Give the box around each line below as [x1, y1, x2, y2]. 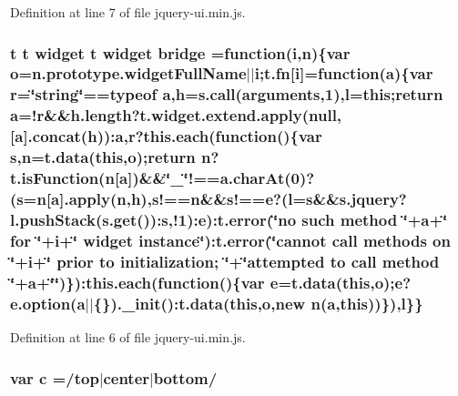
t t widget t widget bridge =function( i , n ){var [10, 41, 351, 64]
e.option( [10, 291, 77, 314]
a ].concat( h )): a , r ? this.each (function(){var [15, 125, 322, 147]
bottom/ [153, 366, 218, 389]
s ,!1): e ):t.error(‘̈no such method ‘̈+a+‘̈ [161, 208, 448, 230]
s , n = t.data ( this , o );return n [10, 146, 211, 168]
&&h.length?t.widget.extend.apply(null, [44, 104, 342, 127]
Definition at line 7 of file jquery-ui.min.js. [10, 3, 246, 21]
